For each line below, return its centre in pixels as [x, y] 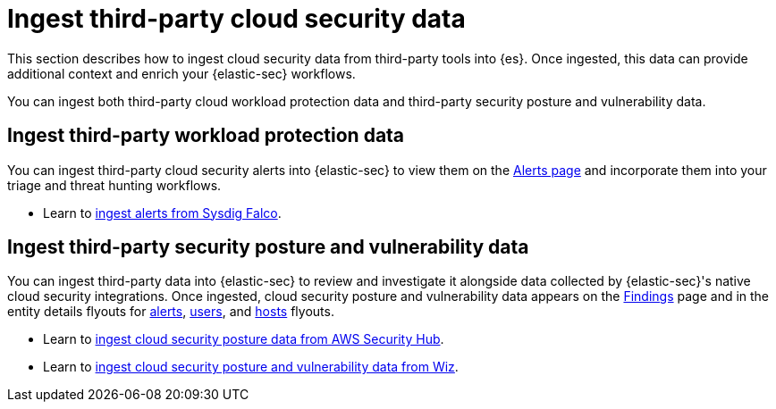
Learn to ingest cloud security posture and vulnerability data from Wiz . [251, 367]
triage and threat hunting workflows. [114, 185]
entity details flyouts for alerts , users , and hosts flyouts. [171, 312]
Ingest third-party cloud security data [236, 19]
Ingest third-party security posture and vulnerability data [268, 247]
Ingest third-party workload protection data [206, 136]
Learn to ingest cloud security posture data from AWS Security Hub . [244, 339]
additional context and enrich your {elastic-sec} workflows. [181, 73]
